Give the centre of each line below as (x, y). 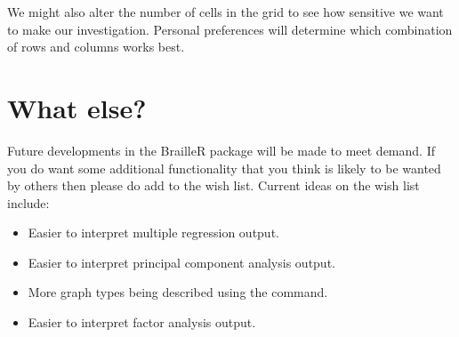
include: (28, 202)
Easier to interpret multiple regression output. (153, 233)
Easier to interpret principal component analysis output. (181, 262)
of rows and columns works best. (96, 47)
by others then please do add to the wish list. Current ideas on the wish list (213, 185)
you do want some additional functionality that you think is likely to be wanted (224, 168)
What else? (77, 107)
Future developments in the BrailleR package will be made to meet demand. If (221, 150)
